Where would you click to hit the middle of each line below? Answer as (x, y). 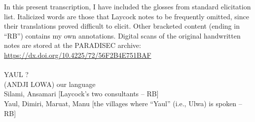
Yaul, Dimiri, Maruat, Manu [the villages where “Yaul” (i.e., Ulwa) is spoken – (123, 103)
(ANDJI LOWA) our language (50, 84)
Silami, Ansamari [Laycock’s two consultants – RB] (81, 94)
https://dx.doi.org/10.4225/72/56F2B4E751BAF (78, 55)
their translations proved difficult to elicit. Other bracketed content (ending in (122, 26)
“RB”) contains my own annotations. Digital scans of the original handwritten (122, 35)
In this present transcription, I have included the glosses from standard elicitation (127, 6)
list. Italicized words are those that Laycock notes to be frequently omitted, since (127, 16)
